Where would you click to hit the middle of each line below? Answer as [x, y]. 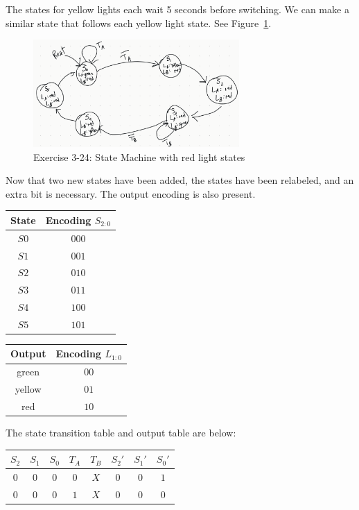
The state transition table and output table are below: [121, 433]
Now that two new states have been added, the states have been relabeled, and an [180, 180]
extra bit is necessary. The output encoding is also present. [131, 193]
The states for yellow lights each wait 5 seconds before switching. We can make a [177, 9]
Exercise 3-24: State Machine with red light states [139, 156]
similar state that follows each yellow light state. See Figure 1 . [139, 23]
